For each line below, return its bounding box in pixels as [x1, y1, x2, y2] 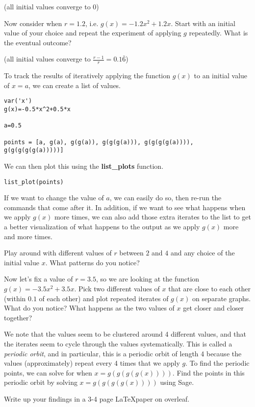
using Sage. [160, 377, 194, 387]
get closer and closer [183, 303, 244, 313]
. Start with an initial [171, 18, 235, 28]
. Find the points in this [172, 367, 245, 377]
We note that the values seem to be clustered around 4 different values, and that [4, 329, 246, 339]
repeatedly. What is [189, 28, 248, 38]
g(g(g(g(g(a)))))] [4, 147, 64, 154]
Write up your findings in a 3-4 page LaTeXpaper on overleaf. [4, 393, 190, 404]
